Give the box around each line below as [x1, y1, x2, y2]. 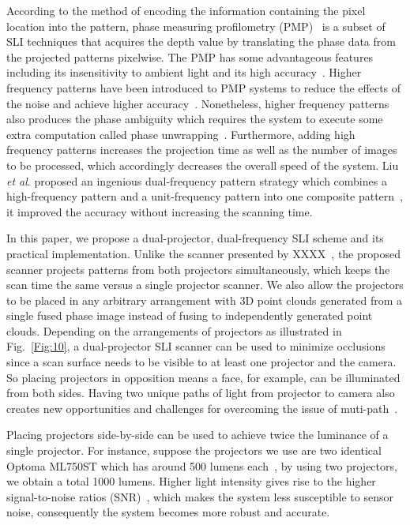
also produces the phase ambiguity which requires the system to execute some [6, 111, 383, 127]
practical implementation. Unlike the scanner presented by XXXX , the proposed [6, 245, 401, 261]
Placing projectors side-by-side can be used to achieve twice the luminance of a [6, 426, 389, 443]
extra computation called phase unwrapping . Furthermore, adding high [6, 126, 355, 142]
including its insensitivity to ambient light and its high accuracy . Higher [6, 64, 362, 81]
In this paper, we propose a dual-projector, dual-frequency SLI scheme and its [6, 230, 384, 246]
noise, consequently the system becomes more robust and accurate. [6, 504, 330, 520]
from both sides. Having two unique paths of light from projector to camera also [6, 384, 395, 401]
